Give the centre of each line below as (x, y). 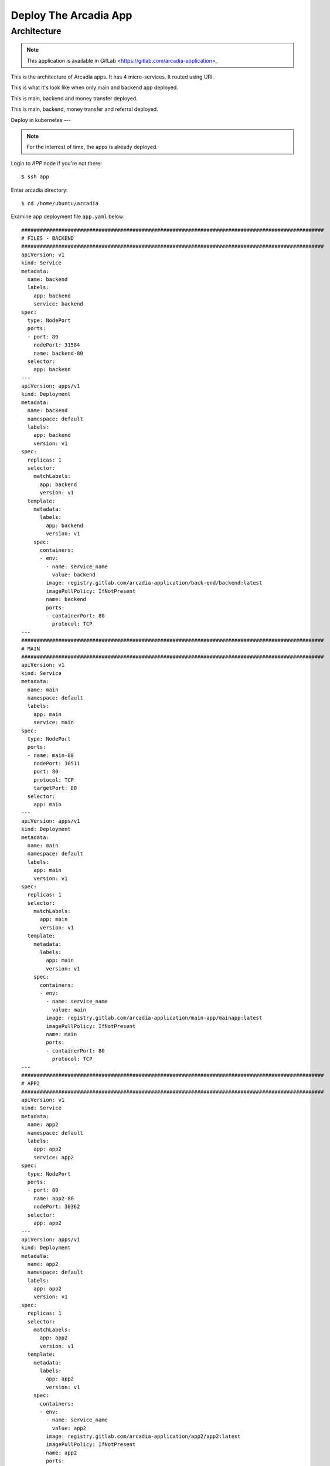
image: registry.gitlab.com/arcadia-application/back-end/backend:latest (154, 583)
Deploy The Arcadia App (72, 15)
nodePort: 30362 (57, 1207)
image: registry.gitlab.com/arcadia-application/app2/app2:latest (143, 1436)
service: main (54, 722)
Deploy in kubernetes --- (41, 120)
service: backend (58, 304)
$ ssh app (35, 177)
